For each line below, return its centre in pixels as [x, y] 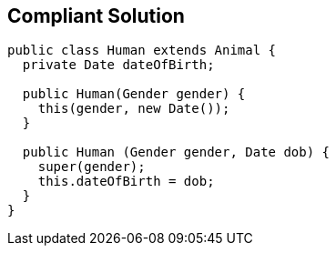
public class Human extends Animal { [142, 51]
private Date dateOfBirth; [118, 65]
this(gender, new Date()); [134, 109]
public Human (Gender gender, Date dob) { [176, 152]
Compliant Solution [96, 16]
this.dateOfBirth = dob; [126, 182]
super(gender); [92, 167]
